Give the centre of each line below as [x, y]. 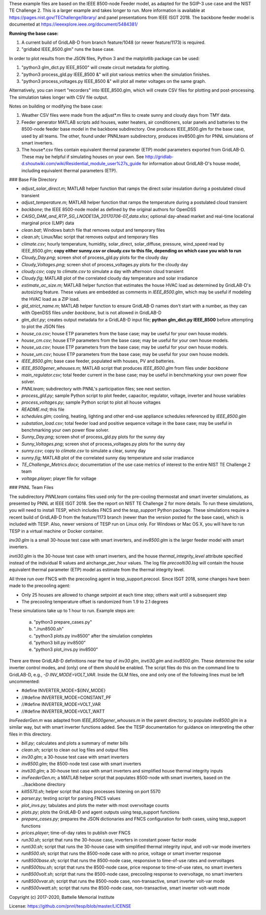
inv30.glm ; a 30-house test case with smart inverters [75, 757]
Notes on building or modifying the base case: [56, 106]
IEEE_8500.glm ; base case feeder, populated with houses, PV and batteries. [98, 361]
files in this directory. [30, 734]
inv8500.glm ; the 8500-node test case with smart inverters [81, 764]
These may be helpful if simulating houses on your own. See [83, 157]
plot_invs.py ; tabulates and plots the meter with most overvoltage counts [95, 805]
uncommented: [25, 681]
